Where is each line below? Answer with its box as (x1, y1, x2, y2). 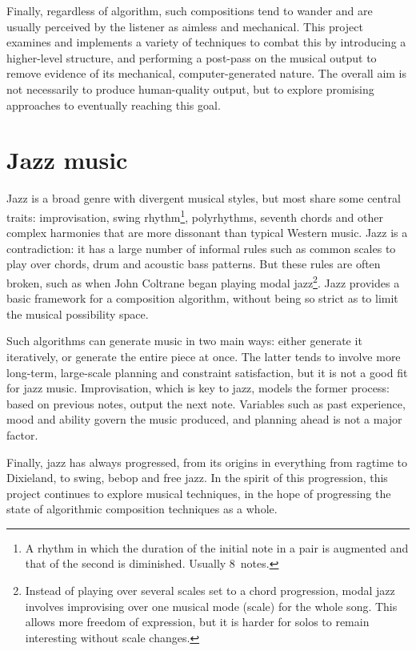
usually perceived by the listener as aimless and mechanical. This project (6, 18, 363, 34)
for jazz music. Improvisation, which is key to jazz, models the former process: (6, 380, 390, 396)
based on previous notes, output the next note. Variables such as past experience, (6, 395, 406, 412)
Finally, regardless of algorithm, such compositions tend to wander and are (6, 2, 373, 18)
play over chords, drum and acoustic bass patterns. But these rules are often (6, 255, 381, 272)
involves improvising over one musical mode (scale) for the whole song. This (25, 597, 398, 614)
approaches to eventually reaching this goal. (6, 96, 221, 113)
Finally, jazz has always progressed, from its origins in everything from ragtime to (6, 453, 408, 470)
